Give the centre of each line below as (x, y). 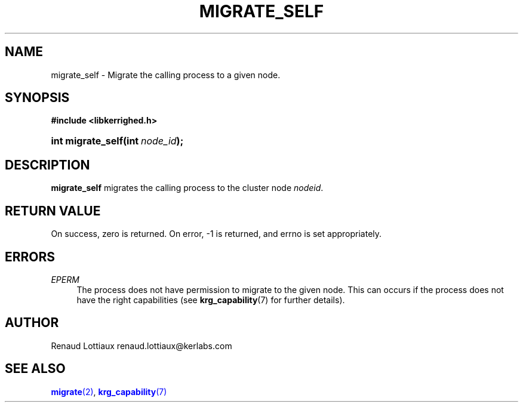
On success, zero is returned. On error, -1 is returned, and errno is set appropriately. (216, 234)
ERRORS (30, 257)
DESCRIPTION (47, 165)
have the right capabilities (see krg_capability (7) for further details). (211, 300)
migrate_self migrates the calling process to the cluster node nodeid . (187, 188)
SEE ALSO (35, 369)
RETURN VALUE (53, 211)
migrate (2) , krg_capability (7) (109, 391)
